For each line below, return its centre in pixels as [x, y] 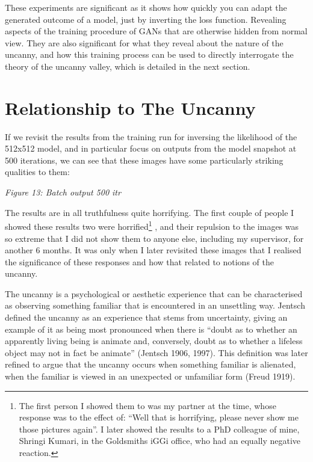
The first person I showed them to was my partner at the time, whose [147, 405]
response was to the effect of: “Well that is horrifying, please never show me [159, 417]
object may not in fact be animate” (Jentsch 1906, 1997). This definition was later [156, 352]
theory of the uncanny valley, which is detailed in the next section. [128, 66]
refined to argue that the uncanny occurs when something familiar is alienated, [150, 364]
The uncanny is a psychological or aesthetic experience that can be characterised [154, 293]
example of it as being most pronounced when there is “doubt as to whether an [151, 329]
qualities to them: [37, 172]
